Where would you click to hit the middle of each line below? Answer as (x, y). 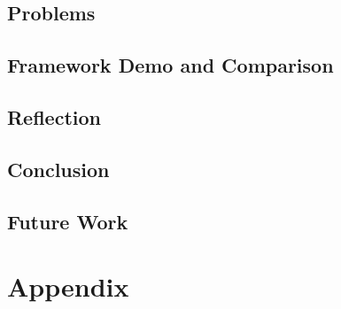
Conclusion (58, 169)
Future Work (68, 221)
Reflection (54, 116)
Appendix (68, 286)
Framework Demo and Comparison (170, 65)
